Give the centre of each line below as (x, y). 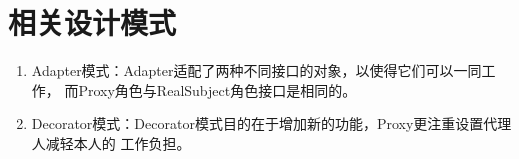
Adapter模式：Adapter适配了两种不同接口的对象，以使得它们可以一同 (256, 70)
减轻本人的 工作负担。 (118, 142)
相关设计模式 (92, 22)
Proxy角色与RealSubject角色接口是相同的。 (217, 89)
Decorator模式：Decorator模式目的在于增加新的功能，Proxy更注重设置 (257, 123)
